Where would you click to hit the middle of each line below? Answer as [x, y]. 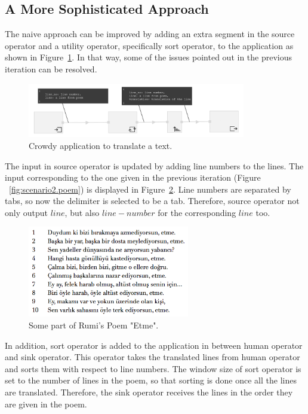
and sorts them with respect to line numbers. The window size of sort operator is [153, 368]
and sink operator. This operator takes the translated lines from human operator [153, 357]
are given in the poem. [46, 404]
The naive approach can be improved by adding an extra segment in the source [150, 34]
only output [26, 212]
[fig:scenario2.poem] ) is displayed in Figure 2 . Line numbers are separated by [150, 189]
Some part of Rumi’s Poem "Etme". [94, 325]
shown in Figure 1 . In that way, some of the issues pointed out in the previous [149, 57]
